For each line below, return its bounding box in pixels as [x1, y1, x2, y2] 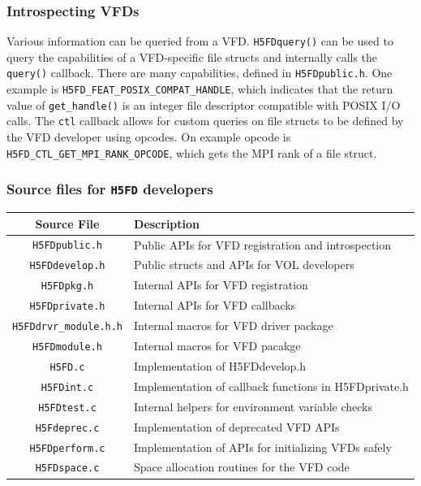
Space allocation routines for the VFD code [134, 458, 350, 475]
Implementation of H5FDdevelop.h [134, 357, 306, 374]
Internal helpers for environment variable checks [134, 397, 372, 414]
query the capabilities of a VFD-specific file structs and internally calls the [6, 48, 378, 65]
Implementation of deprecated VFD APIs [134, 418, 340, 435]
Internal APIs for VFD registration [134, 276, 308, 293]
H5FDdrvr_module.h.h [12, 321, 123, 333]
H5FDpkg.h [41, 280, 94, 293]
